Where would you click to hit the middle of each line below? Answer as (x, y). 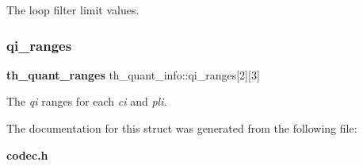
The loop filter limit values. (73, 10)
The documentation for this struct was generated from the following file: (182, 128)
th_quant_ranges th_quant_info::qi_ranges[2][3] (133, 74)
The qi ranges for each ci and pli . (87, 101)
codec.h (27, 154)
